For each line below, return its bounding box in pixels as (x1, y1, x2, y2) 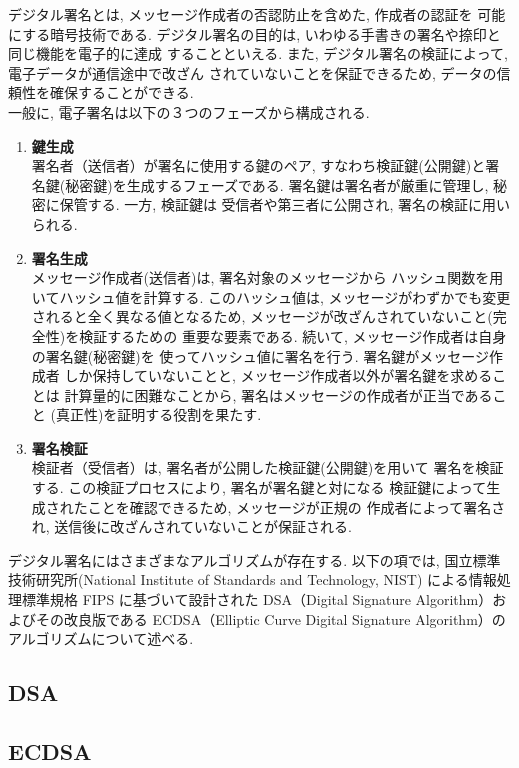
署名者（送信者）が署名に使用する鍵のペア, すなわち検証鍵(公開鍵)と (31, 155, 486, 176)
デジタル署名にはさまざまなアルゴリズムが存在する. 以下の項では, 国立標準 (8, 549, 501, 570)
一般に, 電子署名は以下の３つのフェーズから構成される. (8, 101, 370, 122)
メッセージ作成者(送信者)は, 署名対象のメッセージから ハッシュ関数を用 (31, 267, 504, 288)
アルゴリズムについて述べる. (8, 628, 194, 649)
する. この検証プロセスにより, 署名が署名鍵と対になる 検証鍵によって (31, 477, 487, 498)
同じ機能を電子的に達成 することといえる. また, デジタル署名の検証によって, (8, 43, 508, 64)
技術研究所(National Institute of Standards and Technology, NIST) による (8, 569, 469, 590)
